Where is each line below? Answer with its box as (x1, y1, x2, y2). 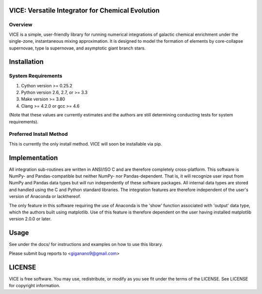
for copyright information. (9, 283, 61, 289)
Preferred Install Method (9, 131, 68, 138)
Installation (9, 58, 44, 66)
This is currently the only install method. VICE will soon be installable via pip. (9, 141, 162, 147)
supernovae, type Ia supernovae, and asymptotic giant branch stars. (9, 45, 146, 51)
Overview (9, 21, 33, 28)
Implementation (9, 153, 58, 162)
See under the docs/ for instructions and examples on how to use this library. (9, 242, 164, 247)
